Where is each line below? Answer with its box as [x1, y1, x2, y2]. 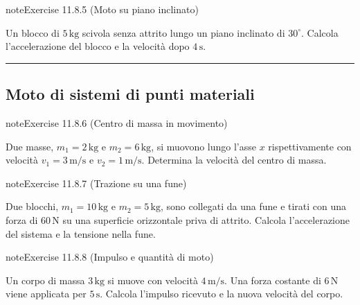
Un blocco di [6, 25, 60, 40]
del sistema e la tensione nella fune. [6, 226, 156, 241]
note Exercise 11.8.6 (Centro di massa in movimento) [6, 115, 228, 130]
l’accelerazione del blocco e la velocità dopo [6, 39, 190, 53]
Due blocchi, [6, 199, 59, 214]
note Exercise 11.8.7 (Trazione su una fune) [6, 175, 187, 190]
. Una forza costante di [224, 272, 321, 287]
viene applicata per [6, 286, 87, 301]
